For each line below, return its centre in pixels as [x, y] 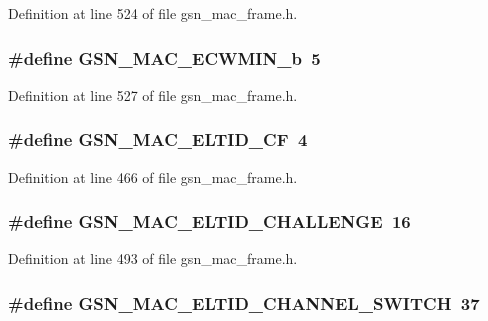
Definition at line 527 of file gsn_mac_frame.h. [153, 94]
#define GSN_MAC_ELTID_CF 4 [158, 139]
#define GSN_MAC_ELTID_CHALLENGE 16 [209, 221]
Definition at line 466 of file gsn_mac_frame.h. [153, 176]
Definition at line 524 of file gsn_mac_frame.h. [153, 13]
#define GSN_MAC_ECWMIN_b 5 [164, 57]
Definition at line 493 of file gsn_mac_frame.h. [153, 258]
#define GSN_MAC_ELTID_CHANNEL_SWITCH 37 [244, 302]
